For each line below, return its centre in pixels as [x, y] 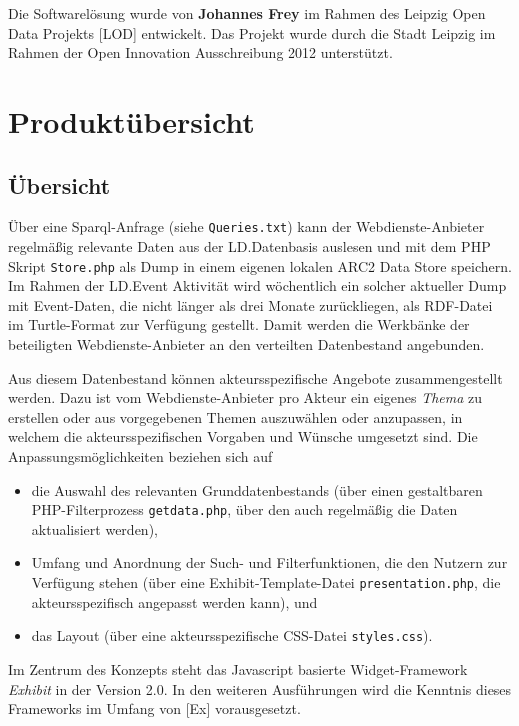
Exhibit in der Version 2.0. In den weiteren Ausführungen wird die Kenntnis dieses [260, 688]
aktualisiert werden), [94, 528]
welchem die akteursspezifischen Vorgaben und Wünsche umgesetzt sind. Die [243, 436]
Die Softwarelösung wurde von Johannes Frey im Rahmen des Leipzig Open [247, 13]
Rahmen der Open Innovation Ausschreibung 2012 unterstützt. [200, 52]
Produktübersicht [131, 120]
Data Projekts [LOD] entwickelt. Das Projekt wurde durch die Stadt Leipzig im [252, 32]
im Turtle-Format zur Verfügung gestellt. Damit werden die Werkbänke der [239, 324]
